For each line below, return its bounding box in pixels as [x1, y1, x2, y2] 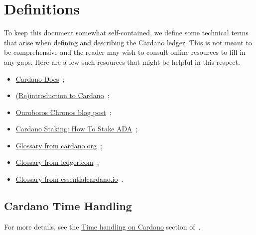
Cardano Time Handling [4, 198, 132, 214]
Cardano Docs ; [15, 73, 65, 84]
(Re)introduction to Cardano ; [15, 90, 110, 101]
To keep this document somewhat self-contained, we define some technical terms [4, 27, 249, 38]
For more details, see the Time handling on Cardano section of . [4, 221, 201, 232]
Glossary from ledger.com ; [15, 157, 99, 167]
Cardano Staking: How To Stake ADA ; [15, 123, 138, 134]
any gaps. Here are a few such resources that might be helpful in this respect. [4, 56, 240, 67]
